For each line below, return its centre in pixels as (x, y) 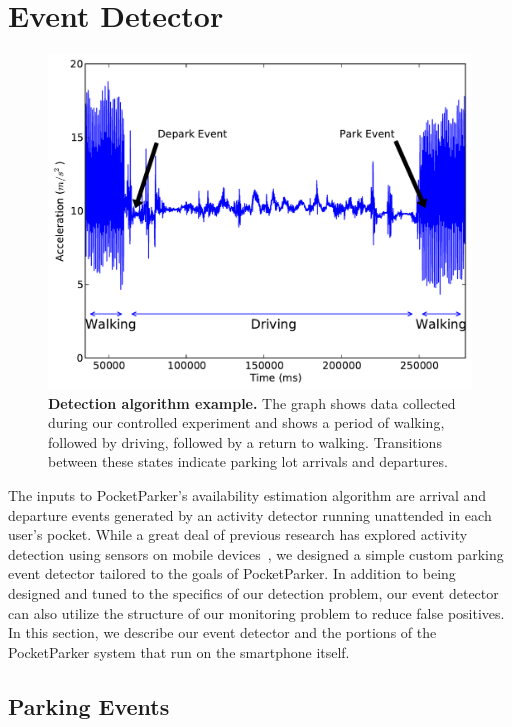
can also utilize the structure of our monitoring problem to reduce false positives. (256, 612)
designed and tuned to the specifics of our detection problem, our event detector (253, 593)
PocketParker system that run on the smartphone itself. (179, 651)
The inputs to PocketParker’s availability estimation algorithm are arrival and (247, 495)
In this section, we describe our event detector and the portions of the (222, 632)
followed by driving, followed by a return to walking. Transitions (245, 441)
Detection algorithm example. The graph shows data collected (252, 402)
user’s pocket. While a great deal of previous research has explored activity (238, 534)
